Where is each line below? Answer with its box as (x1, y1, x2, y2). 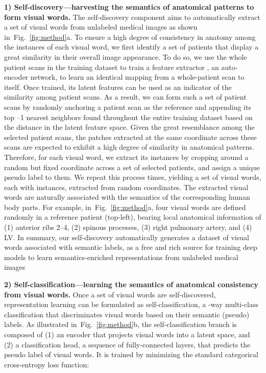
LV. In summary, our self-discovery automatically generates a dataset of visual (4, 231, 249, 242)
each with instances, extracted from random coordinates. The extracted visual (4, 181, 249, 192)
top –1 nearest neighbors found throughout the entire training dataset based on (4, 111, 253, 122)
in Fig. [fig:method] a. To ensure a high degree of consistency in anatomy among (4, 31, 256, 42)
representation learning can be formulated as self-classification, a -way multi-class (4, 299, 259, 310)
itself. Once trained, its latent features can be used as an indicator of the (4, 81, 232, 92)
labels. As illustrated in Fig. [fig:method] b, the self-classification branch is (4, 319, 237, 330)
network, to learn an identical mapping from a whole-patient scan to (30, 72, 245, 82)
